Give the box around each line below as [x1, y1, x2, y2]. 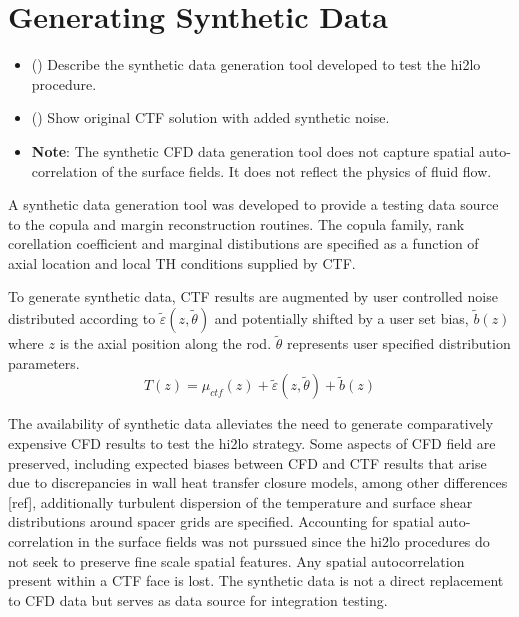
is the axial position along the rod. [59, 333, 272, 354]
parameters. [8, 352, 80, 373]
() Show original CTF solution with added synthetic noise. [31, 107, 390, 128]
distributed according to [8, 308, 156, 329]
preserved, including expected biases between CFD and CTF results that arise [8, 452, 487, 473]
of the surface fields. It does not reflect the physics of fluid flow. [101, 160, 492, 181]
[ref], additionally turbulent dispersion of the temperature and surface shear [8, 491, 473, 512]
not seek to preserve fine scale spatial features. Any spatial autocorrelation [8, 550, 465, 571]
